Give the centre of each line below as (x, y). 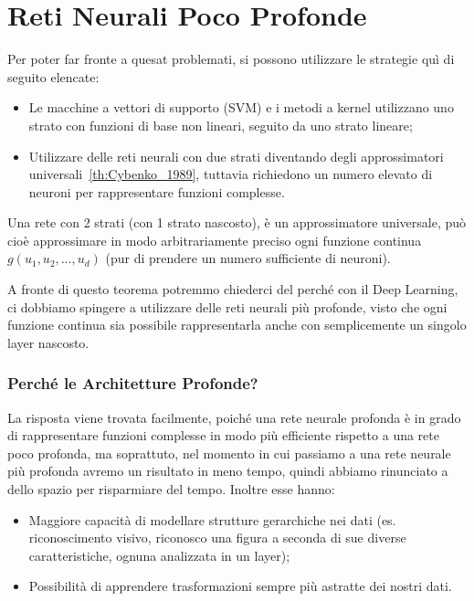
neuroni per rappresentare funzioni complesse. (157, 191)
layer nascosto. (48, 342)
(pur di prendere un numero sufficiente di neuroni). (248, 258)
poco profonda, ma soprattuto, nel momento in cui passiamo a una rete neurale (229, 453)
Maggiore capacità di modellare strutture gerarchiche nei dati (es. (212, 519)
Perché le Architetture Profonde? (133, 383)
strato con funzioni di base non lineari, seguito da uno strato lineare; (221, 125)
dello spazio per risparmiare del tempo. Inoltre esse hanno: (171, 489)
